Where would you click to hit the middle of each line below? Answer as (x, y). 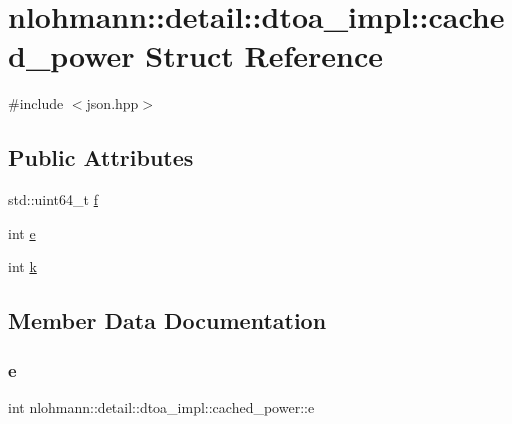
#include (36, 103)
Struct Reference (264, 55)
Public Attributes (101, 157)
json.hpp (112, 103)
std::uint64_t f (53, 199)
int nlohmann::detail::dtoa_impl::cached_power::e (161, 406)
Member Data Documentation (167, 320)
